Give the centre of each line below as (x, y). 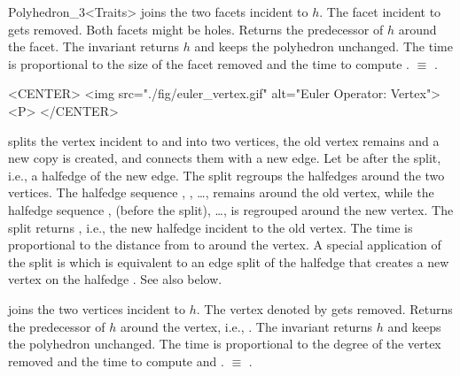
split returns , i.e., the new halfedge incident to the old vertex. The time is (211, 227)
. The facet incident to (380, 12)
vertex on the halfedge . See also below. (115, 279)
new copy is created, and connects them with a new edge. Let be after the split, (225, 158)
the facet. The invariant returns (94, 46)
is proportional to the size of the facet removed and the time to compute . (209, 63)
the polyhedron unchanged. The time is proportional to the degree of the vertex (225, 344)
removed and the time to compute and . (116, 361)
